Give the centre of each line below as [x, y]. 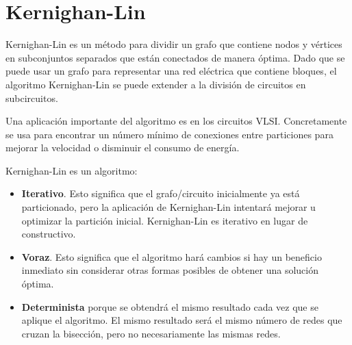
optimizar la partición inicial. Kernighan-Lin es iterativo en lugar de [165, 220]
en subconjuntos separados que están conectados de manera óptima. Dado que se [175, 57]
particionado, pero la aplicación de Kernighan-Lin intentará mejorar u [168, 207]
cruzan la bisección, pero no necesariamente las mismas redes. [151, 333]
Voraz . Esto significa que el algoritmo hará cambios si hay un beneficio [172, 256]
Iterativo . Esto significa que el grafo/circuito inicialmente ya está [161, 193]
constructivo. [49, 234]
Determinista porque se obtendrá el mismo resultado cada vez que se [170, 306]
